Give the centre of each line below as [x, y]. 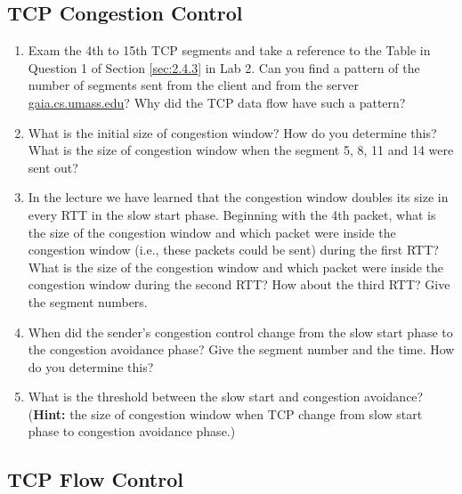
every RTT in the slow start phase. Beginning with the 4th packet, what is [232, 214]
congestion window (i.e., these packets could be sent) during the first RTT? [233, 250]
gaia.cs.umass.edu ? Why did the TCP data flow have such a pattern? [217, 102]
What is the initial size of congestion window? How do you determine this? [232, 132]
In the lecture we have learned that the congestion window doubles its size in [238, 197]
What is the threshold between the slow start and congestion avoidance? [226, 397]
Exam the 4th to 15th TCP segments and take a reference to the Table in [229, 50]
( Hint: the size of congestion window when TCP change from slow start [225, 413]
